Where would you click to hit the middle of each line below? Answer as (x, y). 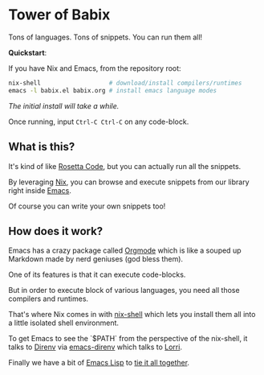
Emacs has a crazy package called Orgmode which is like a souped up (125, 250)
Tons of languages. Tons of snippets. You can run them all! (106, 37)
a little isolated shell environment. (63, 323)
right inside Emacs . (40, 190)
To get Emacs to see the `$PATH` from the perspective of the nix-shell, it (128, 339)
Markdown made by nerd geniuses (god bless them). (95, 259)
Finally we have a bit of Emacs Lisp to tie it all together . (99, 363)
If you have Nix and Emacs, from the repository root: (95, 68)
